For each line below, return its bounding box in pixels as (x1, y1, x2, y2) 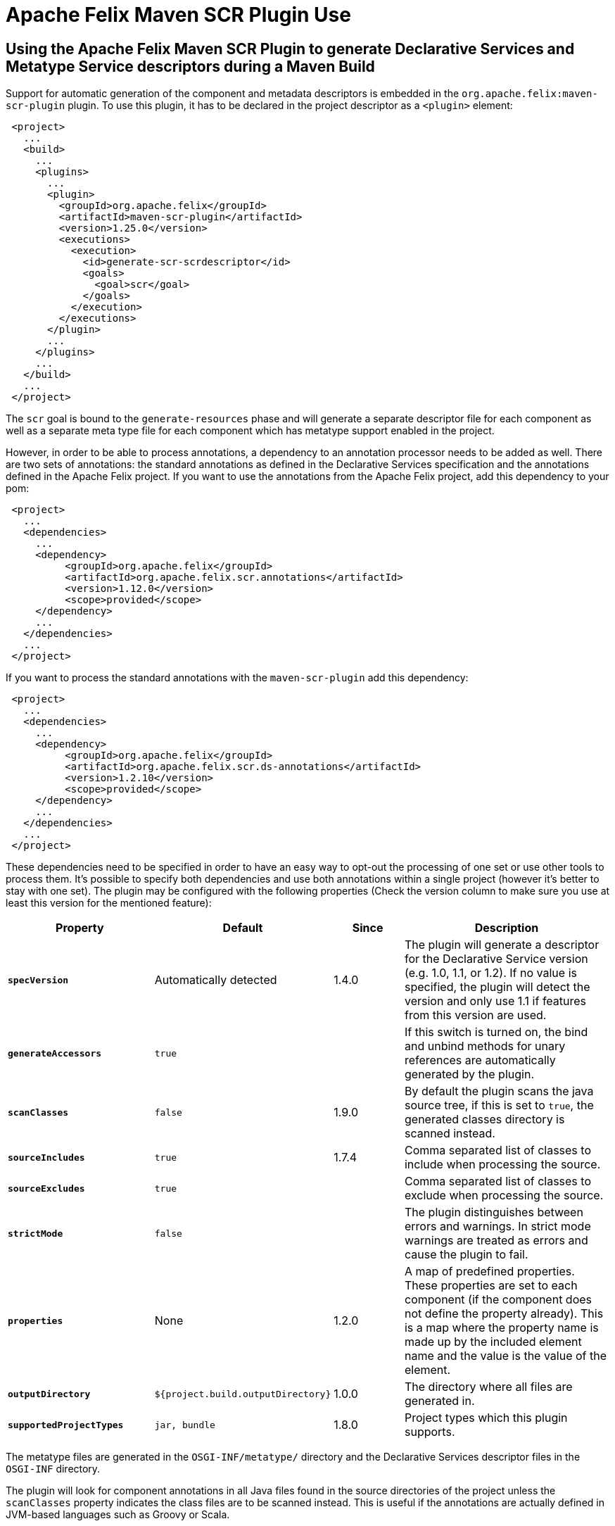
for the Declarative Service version (404, 952, 588, 966)
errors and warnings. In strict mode (404, 1219, 591, 1234)
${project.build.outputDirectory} (154, 1388, 331, 1399)
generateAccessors (8, 1047, 102, 1059)
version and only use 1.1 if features (404, 994, 587, 1009)
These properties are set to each (404, 1278, 578, 1293)
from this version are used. (404, 1008, 547, 1023)
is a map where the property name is (404, 1320, 599, 1335)
